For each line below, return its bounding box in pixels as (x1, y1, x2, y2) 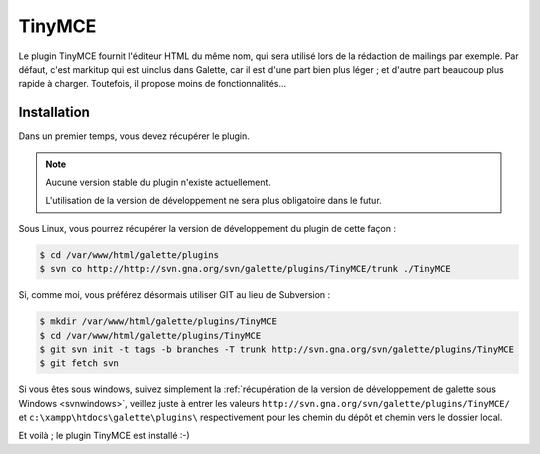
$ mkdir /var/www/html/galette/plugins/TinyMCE (39, 316, 277, 327)
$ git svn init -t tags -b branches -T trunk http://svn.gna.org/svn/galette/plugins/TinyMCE (39, 343, 515, 355)
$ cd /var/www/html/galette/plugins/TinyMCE (39, 330, 262, 341)
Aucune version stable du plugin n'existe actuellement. (45, 176, 272, 189)
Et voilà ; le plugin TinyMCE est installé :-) (18, 430, 190, 442)
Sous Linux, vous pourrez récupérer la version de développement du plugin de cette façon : (18, 222, 397, 234)
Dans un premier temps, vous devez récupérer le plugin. (18, 130, 250, 142)
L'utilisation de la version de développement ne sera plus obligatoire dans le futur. (45, 195, 382, 207)
